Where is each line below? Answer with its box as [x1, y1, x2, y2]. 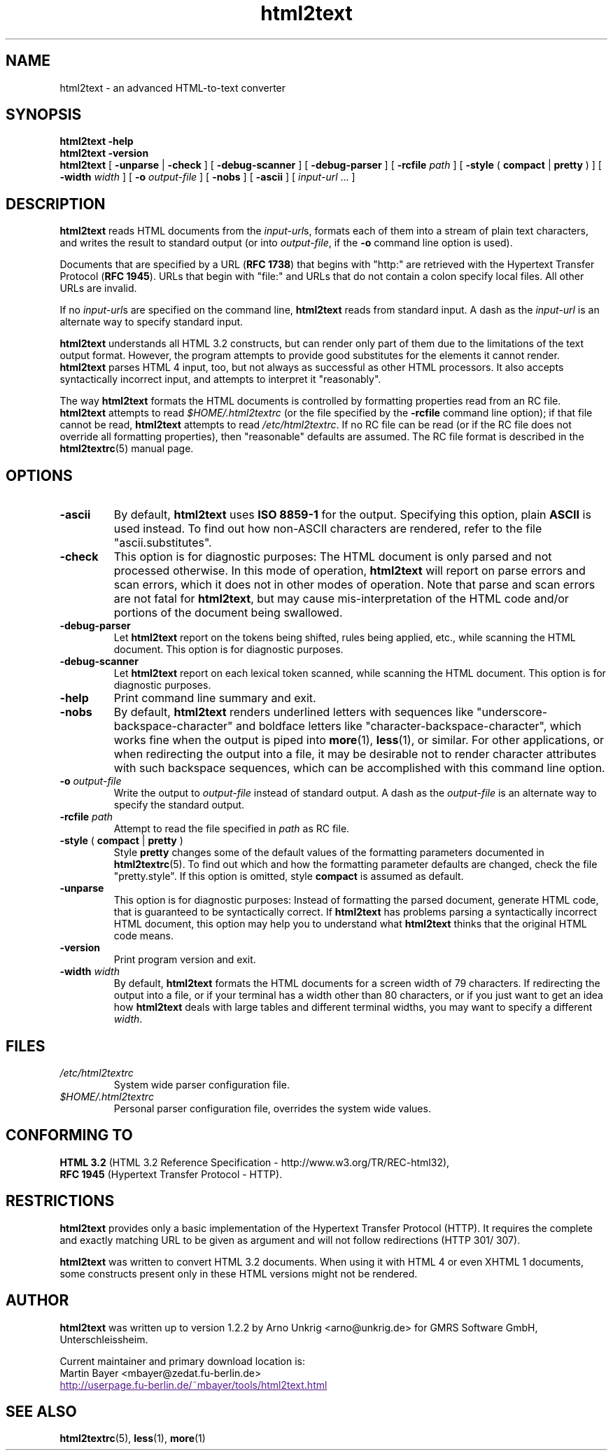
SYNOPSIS [6, 106, 82, 124]
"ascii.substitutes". [113, 535, 212, 550]
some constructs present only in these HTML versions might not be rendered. [59, 1267, 418, 1280]
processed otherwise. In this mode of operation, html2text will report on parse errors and [113, 563, 586, 578]
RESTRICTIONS [6, 1192, 115, 1210]
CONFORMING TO [6, 1126, 133, 1144]
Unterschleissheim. [59, 1333, 148, 1345]
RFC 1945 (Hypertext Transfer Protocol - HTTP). [59, 1168, 283, 1180]
